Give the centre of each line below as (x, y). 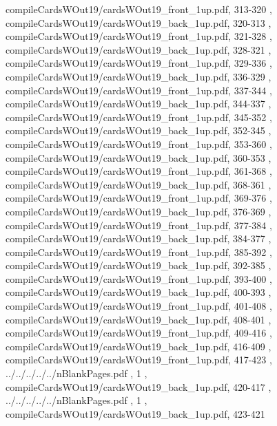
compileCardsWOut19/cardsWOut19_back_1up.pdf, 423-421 (135, 413)
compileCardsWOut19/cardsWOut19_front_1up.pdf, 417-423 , (139, 360)
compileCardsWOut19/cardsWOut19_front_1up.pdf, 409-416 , (139, 333)
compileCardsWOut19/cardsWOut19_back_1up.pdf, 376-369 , (138, 211)
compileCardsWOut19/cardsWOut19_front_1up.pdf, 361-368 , (139, 171)
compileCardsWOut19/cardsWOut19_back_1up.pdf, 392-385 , (138, 265)
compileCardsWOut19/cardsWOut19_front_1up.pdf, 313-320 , (139, 9)
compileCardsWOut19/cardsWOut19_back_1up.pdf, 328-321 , (138, 49)
